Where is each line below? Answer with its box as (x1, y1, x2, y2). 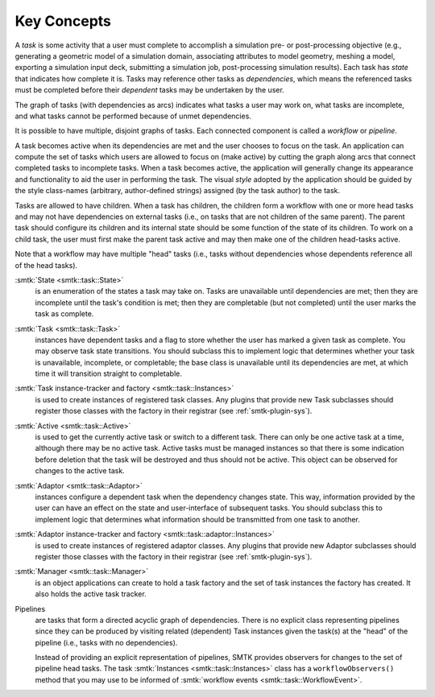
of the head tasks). (14, 260, 78, 270)
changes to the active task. (35, 466, 125, 476)
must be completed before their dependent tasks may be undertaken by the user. (14, 85, 285, 95)
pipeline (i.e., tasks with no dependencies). (35, 637, 178, 647)
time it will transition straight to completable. (35, 369, 183, 378)
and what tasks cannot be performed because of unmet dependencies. (14, 111, 251, 121)
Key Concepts (14, 12, 112, 30)
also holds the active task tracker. (35, 589, 147, 599)
